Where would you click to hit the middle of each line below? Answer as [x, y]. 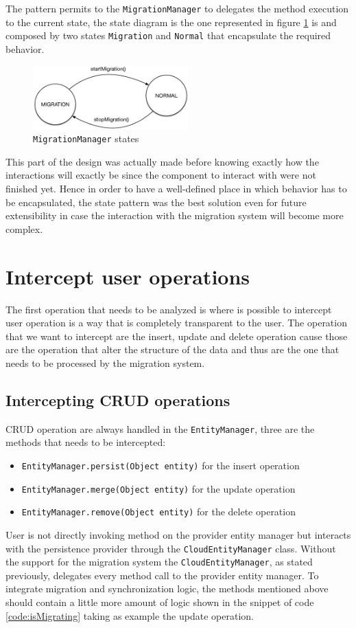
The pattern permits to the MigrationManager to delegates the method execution [177, 8]
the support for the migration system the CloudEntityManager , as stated [159, 562]
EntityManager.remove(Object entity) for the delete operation [158, 512]
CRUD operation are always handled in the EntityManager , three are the [160, 428]
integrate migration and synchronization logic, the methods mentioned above [167, 588]
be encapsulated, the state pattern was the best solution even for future [156, 202]
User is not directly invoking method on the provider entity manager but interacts [178, 534]
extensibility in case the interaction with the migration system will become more [175, 215]
